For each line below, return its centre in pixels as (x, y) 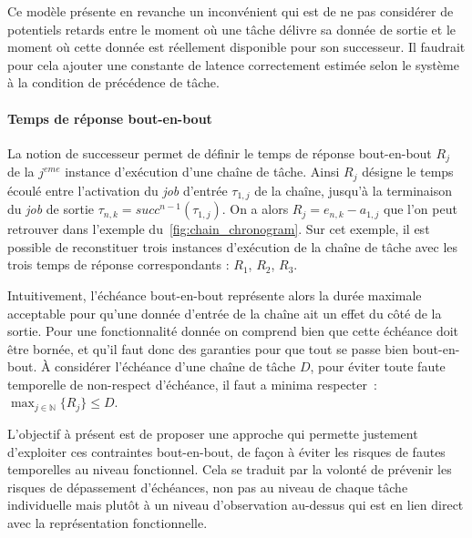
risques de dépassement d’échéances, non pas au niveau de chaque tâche (208, 487)
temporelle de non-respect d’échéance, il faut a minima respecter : (192, 384)
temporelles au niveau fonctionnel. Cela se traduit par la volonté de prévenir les (230, 469)
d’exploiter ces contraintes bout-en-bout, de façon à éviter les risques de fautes (226, 451)
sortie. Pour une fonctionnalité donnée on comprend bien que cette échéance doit (233, 331)
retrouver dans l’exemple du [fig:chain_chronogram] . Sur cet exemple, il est (219, 229)
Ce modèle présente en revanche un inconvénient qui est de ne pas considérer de (231, 11)
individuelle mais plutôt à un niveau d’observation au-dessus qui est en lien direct (236, 505)
